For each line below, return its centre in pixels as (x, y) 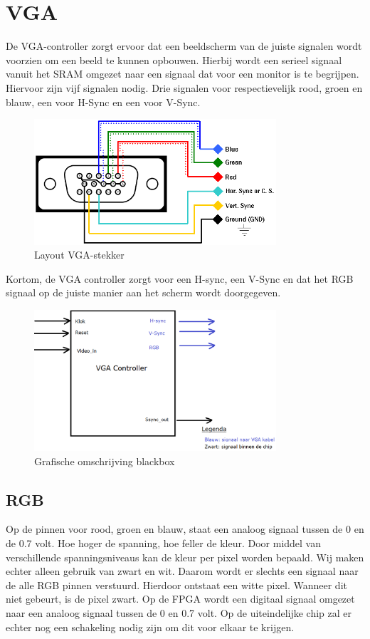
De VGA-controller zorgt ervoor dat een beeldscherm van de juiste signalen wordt (184, 46)
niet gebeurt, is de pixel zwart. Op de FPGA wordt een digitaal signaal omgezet (180, 599)
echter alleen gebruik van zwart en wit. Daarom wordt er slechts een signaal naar (182, 571)
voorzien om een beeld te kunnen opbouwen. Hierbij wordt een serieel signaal (174, 59)
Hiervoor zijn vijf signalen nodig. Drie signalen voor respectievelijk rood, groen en (184, 87)
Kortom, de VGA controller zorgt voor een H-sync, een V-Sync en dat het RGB (180, 278)
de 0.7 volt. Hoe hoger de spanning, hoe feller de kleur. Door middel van (164, 542)
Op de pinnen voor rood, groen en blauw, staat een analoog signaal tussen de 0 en (185, 529)
